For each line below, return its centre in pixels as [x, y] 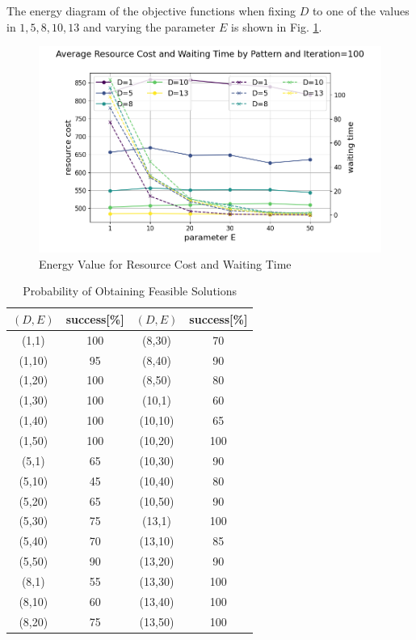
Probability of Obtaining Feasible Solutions [130, 291]
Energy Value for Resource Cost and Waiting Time [165, 263]
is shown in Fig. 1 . [277, 26]
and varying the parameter [149, 26]
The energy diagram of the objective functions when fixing [151, 11]
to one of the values [361, 11]
